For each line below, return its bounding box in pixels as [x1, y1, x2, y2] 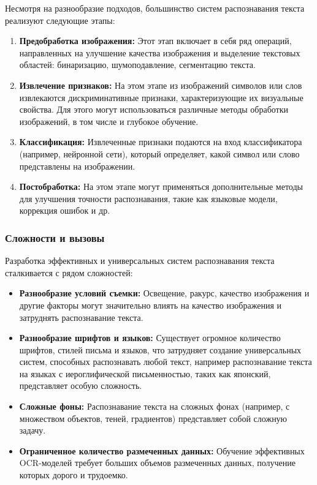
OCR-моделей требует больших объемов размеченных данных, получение [19, 456, 296, 469]
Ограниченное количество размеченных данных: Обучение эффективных [19, 444, 305, 457]
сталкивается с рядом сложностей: [5, 266, 133, 279]
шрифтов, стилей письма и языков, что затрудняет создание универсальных [19, 343, 302, 356]
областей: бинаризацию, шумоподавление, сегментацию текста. [19, 58, 256, 71]
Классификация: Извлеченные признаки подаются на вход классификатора [19, 135, 302, 148]
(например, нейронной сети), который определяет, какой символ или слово [19, 147, 300, 160]
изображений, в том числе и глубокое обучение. [19, 115, 199, 127]
